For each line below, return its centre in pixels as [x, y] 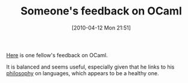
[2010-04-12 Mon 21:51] [101, 28]
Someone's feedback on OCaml [101, 11]
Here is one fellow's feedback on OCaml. [57, 55]
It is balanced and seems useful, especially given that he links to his [90, 67]
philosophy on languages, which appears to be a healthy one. [83, 73]
